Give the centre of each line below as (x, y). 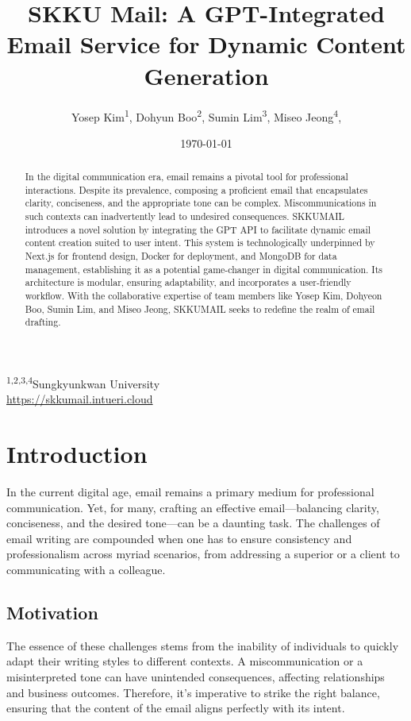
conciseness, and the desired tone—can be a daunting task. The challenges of (193, 523)
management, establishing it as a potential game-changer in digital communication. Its (204, 269)
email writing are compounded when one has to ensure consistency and (179, 538)
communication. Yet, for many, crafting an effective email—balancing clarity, (193, 507)
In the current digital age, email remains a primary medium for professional (190, 491)
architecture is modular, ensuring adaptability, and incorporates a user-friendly (188, 282)
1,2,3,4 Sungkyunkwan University (83, 382)
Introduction (77, 454)
